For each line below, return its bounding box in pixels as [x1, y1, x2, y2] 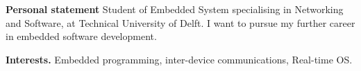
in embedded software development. [6, 29, 157, 43]
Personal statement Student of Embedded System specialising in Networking [6, 2, 344, 16]
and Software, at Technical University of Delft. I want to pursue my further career [6, 15, 355, 30]
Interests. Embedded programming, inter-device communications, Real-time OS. [6, 52, 353, 66]
